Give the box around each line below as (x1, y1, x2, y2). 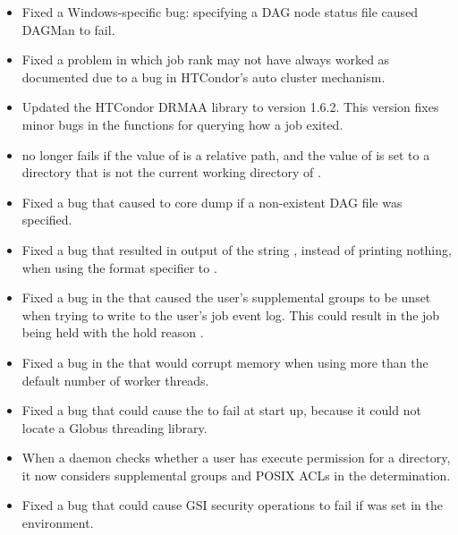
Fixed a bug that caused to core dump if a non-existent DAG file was (21, 192, 403, 211)
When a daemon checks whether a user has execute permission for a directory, (21, 448, 451, 467)
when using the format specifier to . (21, 258, 217, 276)
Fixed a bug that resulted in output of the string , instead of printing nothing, (21, 240, 452, 259)
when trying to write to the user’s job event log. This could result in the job (21, 305, 440, 324)
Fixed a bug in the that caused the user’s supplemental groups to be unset (21, 288, 431, 307)
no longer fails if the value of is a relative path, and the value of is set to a (21, 145, 430, 164)
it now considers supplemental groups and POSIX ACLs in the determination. (21, 465, 451, 484)
